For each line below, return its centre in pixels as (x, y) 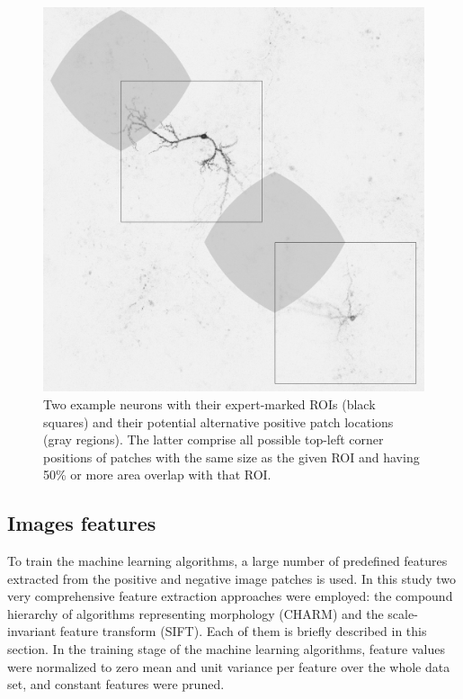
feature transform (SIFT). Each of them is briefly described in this (243, 631)
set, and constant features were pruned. (116, 684)
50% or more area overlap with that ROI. (157, 475)
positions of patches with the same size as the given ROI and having (231, 457)
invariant (32, 631)
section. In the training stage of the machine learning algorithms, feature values (226, 649)
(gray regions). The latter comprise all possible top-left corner (214, 439)
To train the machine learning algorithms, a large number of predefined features (227, 561)
